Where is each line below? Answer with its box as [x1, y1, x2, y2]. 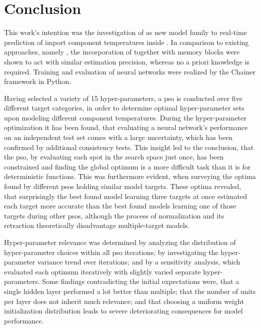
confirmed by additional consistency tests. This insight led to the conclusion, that [4, 141, 254, 152]
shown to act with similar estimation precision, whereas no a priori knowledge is [4, 56, 250, 66]
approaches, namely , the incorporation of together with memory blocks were [4, 46, 240, 57]
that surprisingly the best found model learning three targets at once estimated [4, 190, 247, 201]
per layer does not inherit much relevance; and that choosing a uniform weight [4, 295, 244, 306]
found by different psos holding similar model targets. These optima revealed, [4, 181, 241, 191]
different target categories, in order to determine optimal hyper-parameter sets [4, 102, 244, 113]
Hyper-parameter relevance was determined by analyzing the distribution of [4, 237, 236, 247]
